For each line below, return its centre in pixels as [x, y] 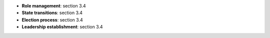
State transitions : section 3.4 [52, 13]
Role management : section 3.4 [54, 6]
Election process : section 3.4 [52, 19]
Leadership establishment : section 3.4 [62, 27]
